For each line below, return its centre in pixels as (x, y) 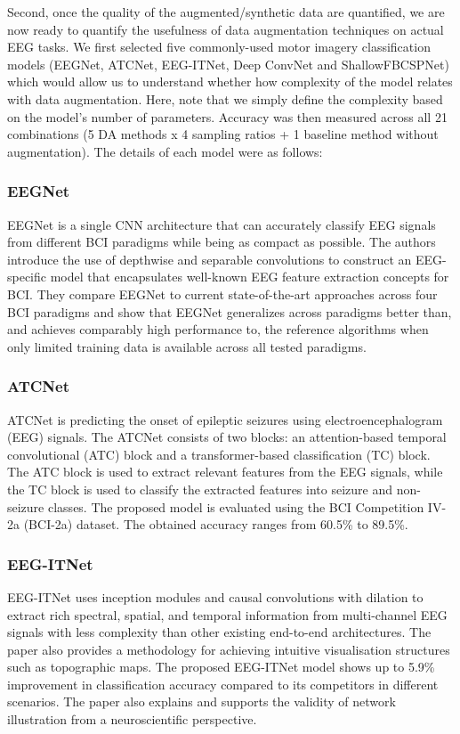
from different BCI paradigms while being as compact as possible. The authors (222, 242)
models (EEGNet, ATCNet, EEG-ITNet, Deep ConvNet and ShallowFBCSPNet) (228, 64)
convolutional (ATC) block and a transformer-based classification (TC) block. (219, 454)
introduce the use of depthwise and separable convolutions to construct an (210, 259)
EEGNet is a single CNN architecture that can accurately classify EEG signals (222, 224)
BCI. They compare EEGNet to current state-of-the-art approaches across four (222, 294)
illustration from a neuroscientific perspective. (132, 719)
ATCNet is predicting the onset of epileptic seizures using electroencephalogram (225, 419)
